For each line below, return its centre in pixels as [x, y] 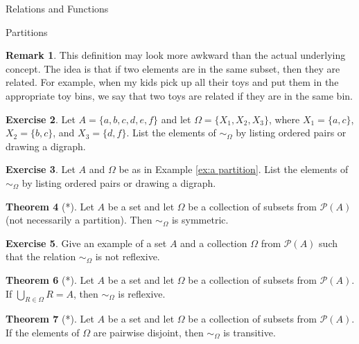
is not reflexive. [128, 256]
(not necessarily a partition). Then [79, 220]
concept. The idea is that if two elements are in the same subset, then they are [173, 68]
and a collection [214, 243]
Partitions [27, 31]
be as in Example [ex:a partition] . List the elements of [234, 169]
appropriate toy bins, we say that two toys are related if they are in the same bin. [179, 95]
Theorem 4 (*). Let [50, 206]
